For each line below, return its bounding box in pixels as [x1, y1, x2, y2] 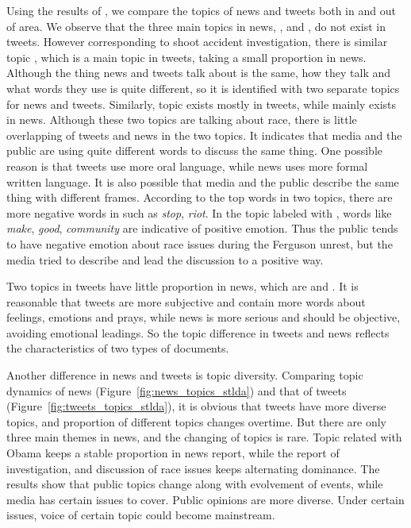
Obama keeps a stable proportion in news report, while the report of [6, 445, 340, 461]
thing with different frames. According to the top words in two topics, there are [6, 189, 393, 206]
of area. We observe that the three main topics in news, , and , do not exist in [6, 17, 386, 34]
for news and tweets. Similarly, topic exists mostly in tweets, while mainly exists [6, 95, 397, 112]
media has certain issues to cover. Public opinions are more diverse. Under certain [6, 491, 405, 507]
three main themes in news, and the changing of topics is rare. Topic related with [6, 429, 402, 445]
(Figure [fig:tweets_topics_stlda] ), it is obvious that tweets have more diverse [6, 398, 386, 414]
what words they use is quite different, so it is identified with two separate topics [6, 79, 400, 96]
